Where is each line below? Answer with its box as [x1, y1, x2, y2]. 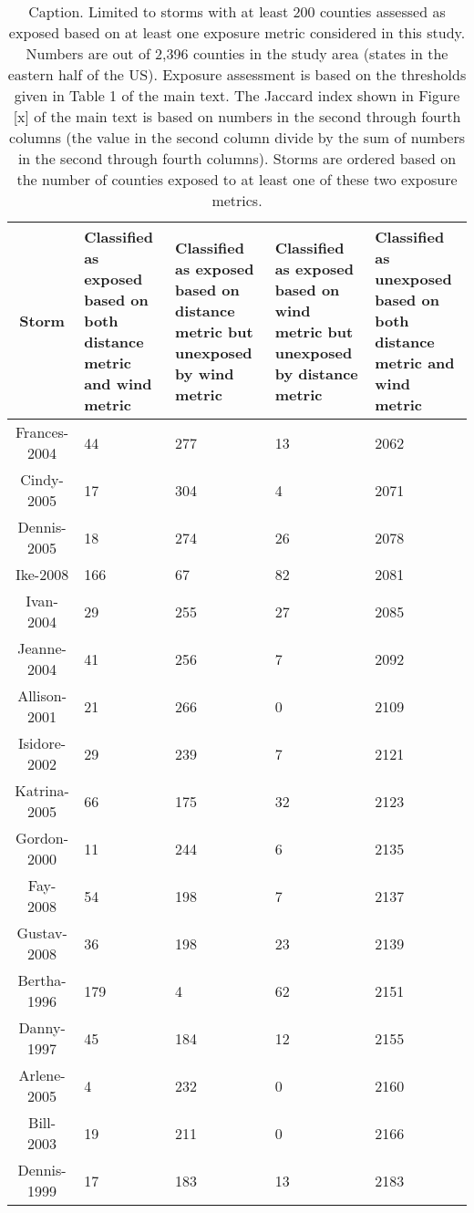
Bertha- [17, 969, 67, 990]
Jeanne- [17, 638, 67, 658]
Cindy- [20, 469, 64, 490]
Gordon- [15, 827, 69, 848]
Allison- [17, 685, 67, 706]
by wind [175, 362, 234, 384]
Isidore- [18, 732, 67, 753]
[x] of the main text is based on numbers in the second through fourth [13, 106, 461, 127]
